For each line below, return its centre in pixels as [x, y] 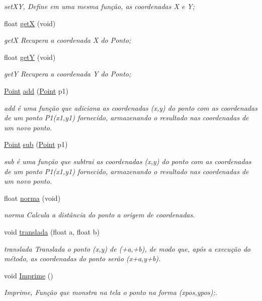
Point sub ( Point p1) [36, 144]
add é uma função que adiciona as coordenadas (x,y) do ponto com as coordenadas [131, 107]
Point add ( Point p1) [36, 90]
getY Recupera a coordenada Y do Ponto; [68, 74]
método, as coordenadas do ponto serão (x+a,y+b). [82, 258]
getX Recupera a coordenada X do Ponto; [68, 40]
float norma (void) [32, 198]
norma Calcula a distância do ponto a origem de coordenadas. [100, 215]
